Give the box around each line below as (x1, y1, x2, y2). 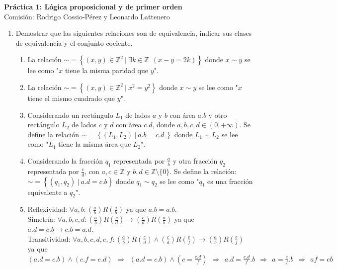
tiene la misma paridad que (65, 65, 148, 76)
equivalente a (27, 186, 68, 197)
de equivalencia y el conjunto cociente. (15, 37, 133, 48)
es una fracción (207, 176, 253, 186)
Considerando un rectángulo (27, 109, 113, 120)
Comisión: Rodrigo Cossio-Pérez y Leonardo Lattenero (4, 11, 170, 21)
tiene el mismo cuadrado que (27, 92, 115, 103)
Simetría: (27, 214, 55, 224)
